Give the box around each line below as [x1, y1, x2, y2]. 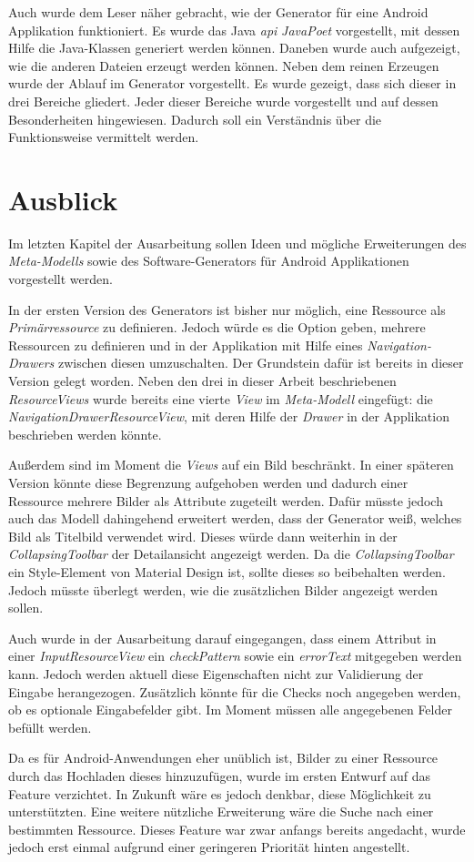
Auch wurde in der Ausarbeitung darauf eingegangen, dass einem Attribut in [8, 628, 437, 647]
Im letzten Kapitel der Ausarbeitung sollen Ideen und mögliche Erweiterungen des [8, 233, 467, 252]
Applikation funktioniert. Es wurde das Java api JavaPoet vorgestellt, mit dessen [8, 20, 460, 39]
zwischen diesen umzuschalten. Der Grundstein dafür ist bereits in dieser [57, 353, 464, 372]
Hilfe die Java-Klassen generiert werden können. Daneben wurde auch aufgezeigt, [8, 38, 460, 57]
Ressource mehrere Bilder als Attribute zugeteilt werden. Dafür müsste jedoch [8, 491, 443, 510]
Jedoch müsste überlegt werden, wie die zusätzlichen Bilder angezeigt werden [8, 580, 439, 599]
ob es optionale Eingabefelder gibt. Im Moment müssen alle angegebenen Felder [8, 700, 452, 719]
